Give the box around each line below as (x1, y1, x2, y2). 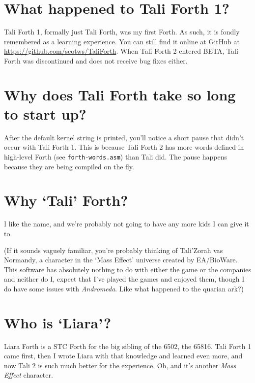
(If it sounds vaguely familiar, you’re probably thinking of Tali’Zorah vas (4, 245, 223, 255)
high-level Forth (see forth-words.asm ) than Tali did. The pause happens (4, 152, 227, 161)
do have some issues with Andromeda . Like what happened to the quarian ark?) (4, 283, 244, 293)
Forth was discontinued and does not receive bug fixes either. (4, 55, 188, 65)
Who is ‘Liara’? (4, 312, 112, 332)
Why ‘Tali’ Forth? (4, 190, 128, 210)
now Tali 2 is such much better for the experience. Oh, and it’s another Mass (4, 360, 236, 370)
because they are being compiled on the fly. (4, 161, 134, 171)
